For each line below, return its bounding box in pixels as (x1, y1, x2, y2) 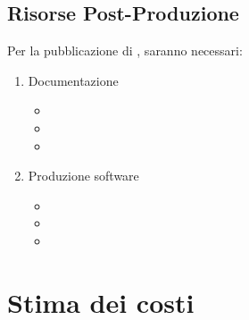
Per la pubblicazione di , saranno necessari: (7, 41, 243, 60)
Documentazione (28, 71, 119, 89)
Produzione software (28, 166, 139, 185)
